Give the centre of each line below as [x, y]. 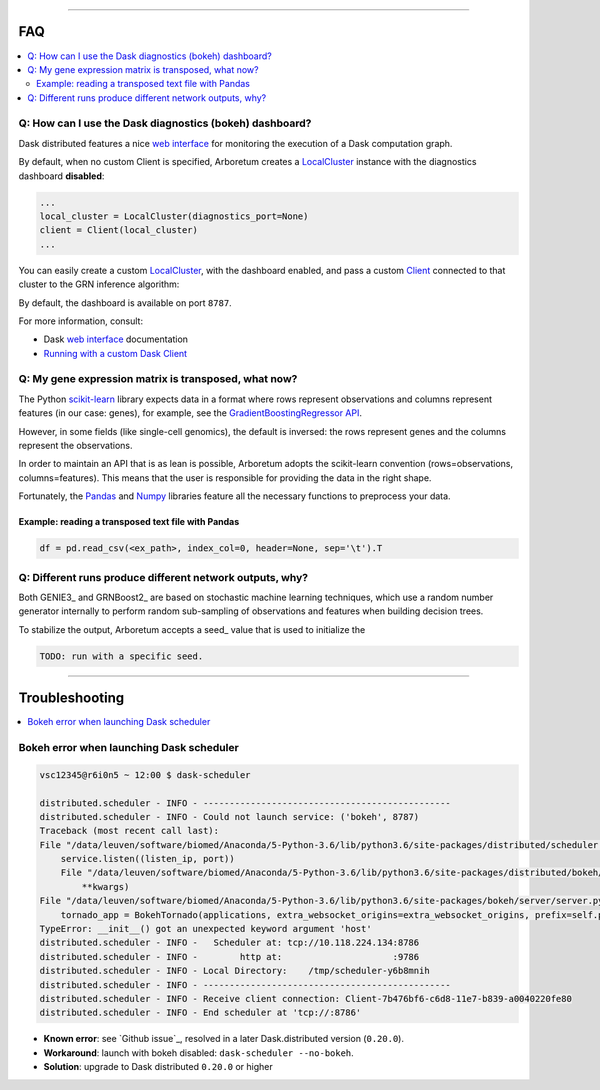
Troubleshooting [71, 698]
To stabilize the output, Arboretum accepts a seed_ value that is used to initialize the [192, 629]
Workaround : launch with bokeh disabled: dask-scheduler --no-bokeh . [198, 1052]
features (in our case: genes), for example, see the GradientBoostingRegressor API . [190, 413]
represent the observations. [75, 446]
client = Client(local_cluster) [119, 230]
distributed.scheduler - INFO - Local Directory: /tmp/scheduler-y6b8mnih [234, 971]
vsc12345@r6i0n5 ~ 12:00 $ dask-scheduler [145, 774]
